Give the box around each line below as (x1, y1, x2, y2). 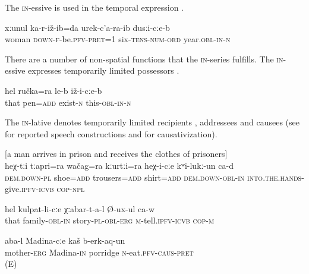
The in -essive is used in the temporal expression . (5, 1, 184, 13)
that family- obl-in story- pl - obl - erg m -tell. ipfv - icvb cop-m (5, 214, 215, 226)
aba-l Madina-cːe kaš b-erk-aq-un (5, 234, 125, 246)
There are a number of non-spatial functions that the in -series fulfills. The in (5, 52, 283, 65)
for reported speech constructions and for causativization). (5, 127, 217, 140)
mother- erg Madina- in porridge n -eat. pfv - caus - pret (5, 245, 194, 258)
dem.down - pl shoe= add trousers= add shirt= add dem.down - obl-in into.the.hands (5, 171, 302, 183)
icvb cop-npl (39, 182, 85, 195)
